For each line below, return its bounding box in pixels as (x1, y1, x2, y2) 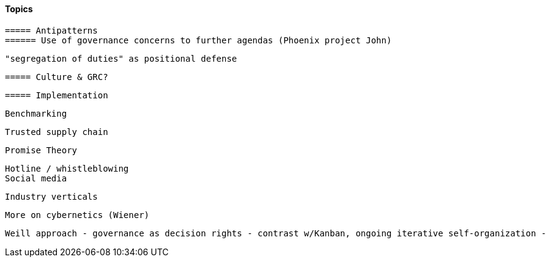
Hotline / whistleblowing (5, 163, 129, 173)
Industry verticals (5, 191, 98, 202)
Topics (5, 4, 33, 14)
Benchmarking (5, 108, 67, 118)
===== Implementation (5, 90, 108, 100)
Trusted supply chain (5, 126, 108, 137)
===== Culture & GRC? (5, 71, 108, 82)
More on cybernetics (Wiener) (5, 209, 150, 220)
